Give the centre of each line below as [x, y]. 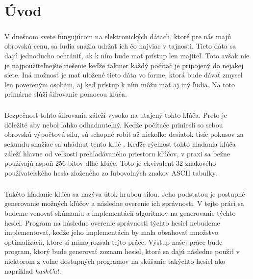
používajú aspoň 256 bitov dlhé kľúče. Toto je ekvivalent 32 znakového [110, 163]
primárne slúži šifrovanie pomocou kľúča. [66, 94]
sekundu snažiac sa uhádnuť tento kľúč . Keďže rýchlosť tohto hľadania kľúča [120, 144]
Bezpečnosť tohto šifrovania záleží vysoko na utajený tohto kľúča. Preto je [116, 115]
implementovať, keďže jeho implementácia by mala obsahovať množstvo [112, 232]
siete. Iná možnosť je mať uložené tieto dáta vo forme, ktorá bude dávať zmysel [124, 75]
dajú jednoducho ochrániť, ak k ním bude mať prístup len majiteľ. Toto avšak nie [127, 55]
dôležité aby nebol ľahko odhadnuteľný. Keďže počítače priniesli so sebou [114, 124]
